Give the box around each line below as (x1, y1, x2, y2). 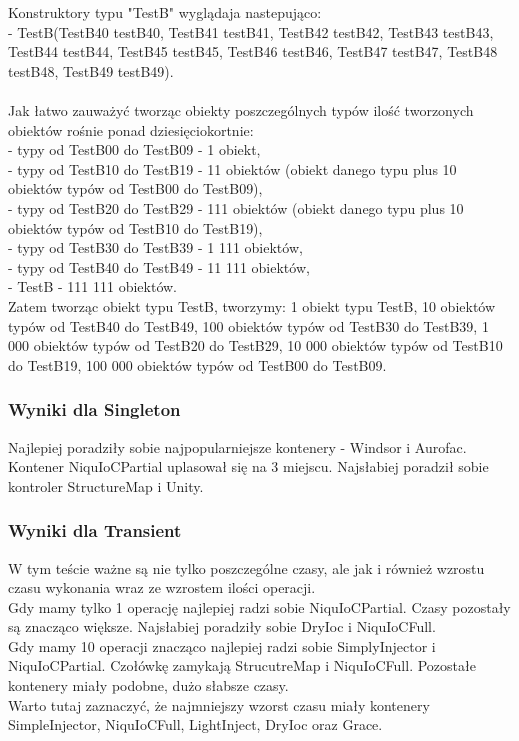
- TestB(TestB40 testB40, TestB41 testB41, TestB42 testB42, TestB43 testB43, (8, 21, 494, 42)
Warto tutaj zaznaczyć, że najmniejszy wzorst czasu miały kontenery (8, 694, 430, 715)
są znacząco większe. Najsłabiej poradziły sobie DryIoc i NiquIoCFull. (8, 616, 436, 637)
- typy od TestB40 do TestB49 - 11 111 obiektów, (8, 256, 310, 277)
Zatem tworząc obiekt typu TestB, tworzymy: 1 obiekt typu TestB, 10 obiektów (8, 295, 496, 316)
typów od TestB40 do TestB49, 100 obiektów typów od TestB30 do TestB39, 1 (8, 315, 489, 336)
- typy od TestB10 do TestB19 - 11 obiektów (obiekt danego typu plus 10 (8, 158, 457, 179)
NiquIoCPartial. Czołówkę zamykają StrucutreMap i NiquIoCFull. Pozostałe (8, 655, 476, 676)
